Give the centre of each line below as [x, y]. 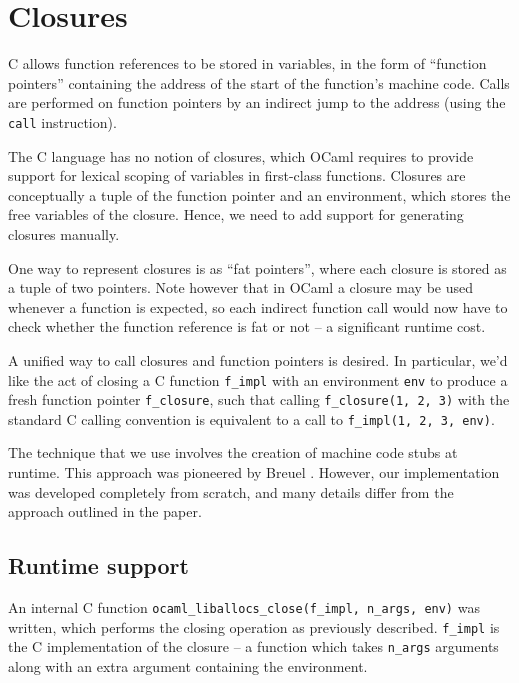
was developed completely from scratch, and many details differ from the [231, 491]
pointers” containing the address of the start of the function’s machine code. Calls [259, 82]
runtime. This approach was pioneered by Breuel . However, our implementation [254, 472]
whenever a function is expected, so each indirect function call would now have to [258, 306]
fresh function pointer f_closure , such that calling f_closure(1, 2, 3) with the [259, 399]
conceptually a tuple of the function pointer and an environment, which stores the [259, 194]
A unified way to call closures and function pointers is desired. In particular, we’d [258, 359]
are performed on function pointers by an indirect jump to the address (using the [257, 102]
